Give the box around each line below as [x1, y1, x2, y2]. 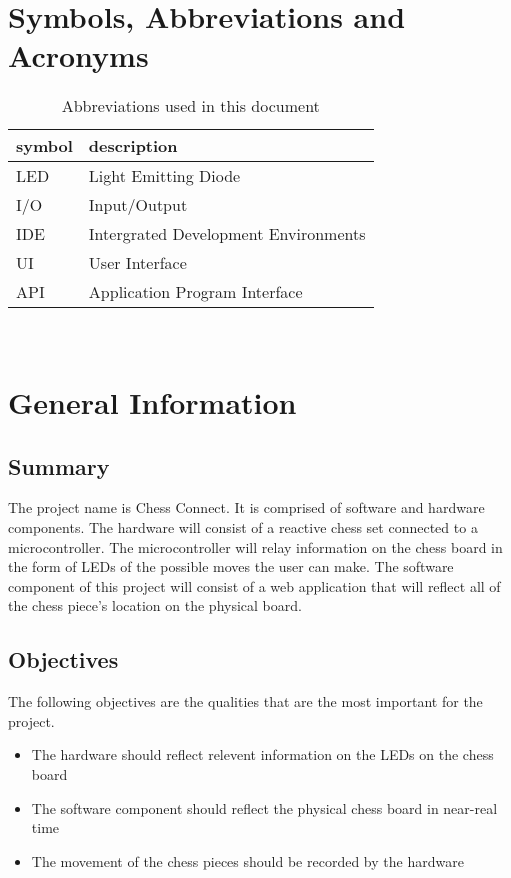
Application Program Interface [88, 280, 303, 304]
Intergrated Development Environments [88, 222, 366, 246]
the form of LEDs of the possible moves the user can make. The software [8, 556, 454, 577]
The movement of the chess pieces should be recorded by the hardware [31, 850, 464, 871]
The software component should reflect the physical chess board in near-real [31, 797, 498, 818]
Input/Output [88, 193, 188, 217]
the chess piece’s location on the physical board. [8, 595, 302, 616]
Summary [8, 450, 110, 481]
